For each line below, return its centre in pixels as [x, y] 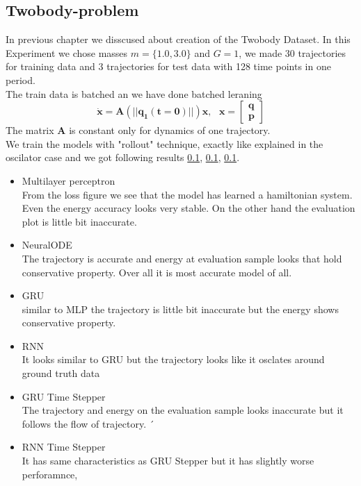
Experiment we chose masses [67, 52]
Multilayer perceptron [69, 180]
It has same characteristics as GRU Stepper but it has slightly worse [168, 461]
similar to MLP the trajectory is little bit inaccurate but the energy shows [180, 309]
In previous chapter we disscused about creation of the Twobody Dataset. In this [178, 39]
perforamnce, [50, 474]
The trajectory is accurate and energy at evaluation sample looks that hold [182, 258]
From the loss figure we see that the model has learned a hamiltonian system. [187, 194]
